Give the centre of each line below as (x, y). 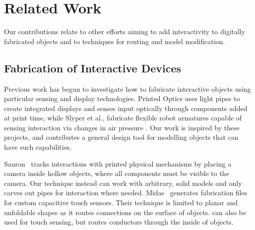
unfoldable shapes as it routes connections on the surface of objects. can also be (125, 212)
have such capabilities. (38, 147)
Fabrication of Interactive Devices (93, 68)
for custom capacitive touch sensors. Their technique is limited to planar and (121, 202)
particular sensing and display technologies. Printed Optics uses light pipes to (122, 98)
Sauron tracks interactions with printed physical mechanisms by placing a (118, 163)
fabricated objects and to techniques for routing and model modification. (115, 41)
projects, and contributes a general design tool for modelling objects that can (121, 137)
